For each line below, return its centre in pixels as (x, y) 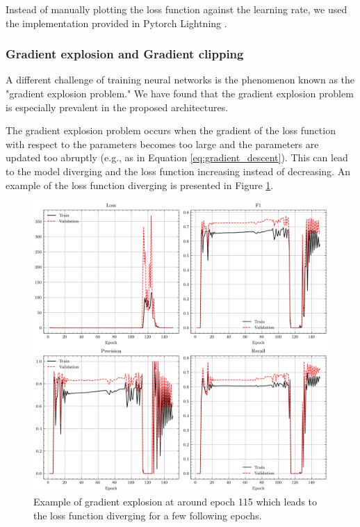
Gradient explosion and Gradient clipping (125, 54)
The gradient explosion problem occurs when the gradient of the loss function (171, 130)
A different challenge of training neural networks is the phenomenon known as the (180, 80)
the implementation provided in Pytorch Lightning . (116, 23)
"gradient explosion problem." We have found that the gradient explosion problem (180, 93)
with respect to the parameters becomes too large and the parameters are (162, 144)
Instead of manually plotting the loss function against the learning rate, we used (177, 9)
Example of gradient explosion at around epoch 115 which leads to (175, 502)
